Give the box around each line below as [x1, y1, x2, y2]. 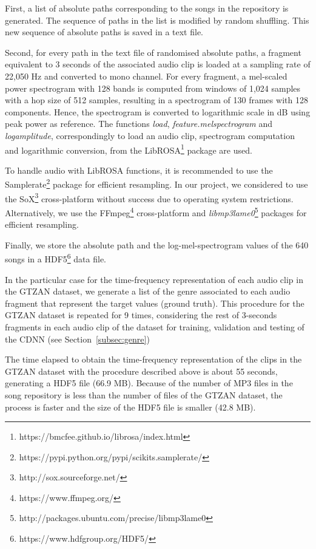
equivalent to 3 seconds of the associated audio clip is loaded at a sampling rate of [5, 58, 311, 70]
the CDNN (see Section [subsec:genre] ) [5, 332, 150, 345]
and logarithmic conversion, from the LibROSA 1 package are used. [5, 142, 252, 156]
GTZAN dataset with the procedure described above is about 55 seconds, [5, 364, 278, 377]
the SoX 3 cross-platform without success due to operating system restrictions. [5, 190, 294, 205]
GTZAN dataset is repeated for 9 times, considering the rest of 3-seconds [5, 309, 277, 321]
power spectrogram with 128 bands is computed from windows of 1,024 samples [5, 81, 301, 94]
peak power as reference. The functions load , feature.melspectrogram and [5, 117, 273, 130]
